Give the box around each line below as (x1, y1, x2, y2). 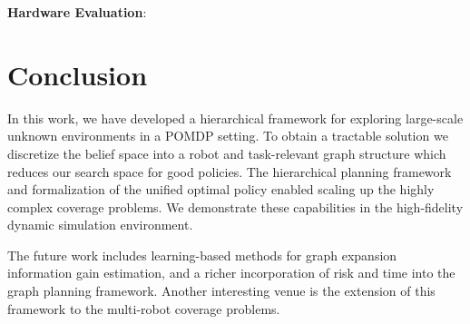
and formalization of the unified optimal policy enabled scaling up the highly (7, 180, 435, 199)
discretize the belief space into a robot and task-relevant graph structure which (7, 143, 446, 162)
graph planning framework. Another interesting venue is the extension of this (7, 281, 436, 300)
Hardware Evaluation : (7, 3, 147, 21)
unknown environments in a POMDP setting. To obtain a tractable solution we (7, 126, 448, 145)
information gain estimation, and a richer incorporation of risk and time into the (7, 263, 455, 282)
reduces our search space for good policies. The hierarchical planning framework (7, 162, 452, 181)
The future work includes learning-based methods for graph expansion (7, 245, 397, 264)
